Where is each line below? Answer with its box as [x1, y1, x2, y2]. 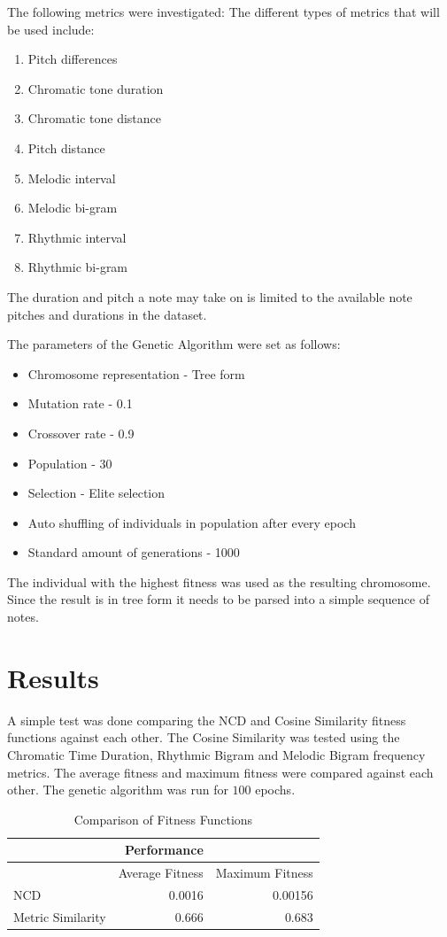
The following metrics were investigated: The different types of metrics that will [7, 3, 440, 20]
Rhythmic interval [27, 228, 127, 246]
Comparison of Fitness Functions [73, 809, 253, 828]
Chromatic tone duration [27, 79, 164, 97]
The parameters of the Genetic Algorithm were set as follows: [7, 335, 341, 353]
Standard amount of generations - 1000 [27, 543, 240, 561]
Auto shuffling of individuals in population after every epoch [27, 513, 356, 531]
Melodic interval [27, 168, 116, 187]
